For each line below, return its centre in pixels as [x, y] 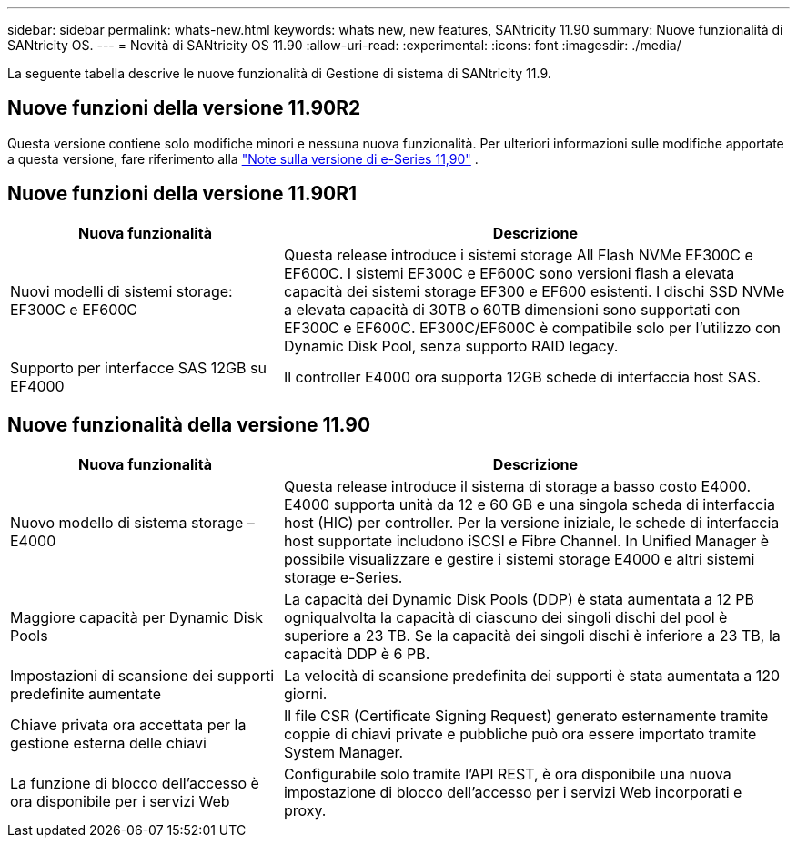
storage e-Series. [343, 577]
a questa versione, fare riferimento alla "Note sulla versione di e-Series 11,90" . [243, 158]
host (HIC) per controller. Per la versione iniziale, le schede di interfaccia [531, 522]
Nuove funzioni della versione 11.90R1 [182, 194]
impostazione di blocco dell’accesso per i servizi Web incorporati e [513, 792]
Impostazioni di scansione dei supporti [142, 675]
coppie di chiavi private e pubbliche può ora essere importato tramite [520, 733]
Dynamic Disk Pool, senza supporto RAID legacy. [451, 346]
